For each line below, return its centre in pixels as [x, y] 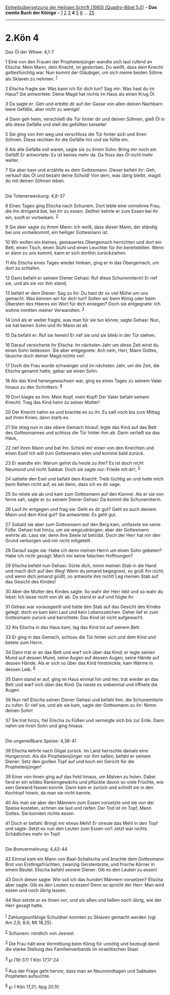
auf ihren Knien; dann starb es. [37, 417]
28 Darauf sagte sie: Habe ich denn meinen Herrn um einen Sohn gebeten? [83, 550]
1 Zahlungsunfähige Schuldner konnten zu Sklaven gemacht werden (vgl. [81, 917]
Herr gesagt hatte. [24, 905]
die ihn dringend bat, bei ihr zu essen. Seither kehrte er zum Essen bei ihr [82, 211]
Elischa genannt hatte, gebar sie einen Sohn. [52, 371]
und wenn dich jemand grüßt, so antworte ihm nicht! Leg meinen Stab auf [82, 576]
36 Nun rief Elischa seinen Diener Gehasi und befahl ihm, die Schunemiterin [84, 700]
